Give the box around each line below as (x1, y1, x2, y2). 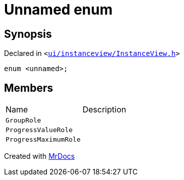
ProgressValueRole (6, 126, 73, 134)
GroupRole (6, 116, 41, 125)
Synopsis (4, 27, 52, 40)
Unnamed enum (4, 1, 113, 18)
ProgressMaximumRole (6, 136, 81, 144)
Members (4, 81, 53, 94)
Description (82, 104, 127, 115)
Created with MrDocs (4, 152, 75, 161)
